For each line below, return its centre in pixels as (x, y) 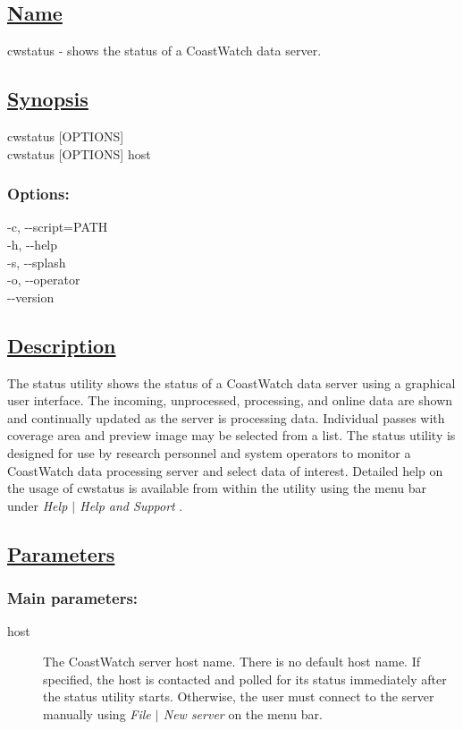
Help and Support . (131, 505)
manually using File (97, 713)
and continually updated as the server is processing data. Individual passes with (226, 417)
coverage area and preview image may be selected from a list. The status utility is (231, 435)
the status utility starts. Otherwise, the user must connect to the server (239, 696)
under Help (38, 505)
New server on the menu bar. (243, 713)
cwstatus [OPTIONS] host (79, 153)
